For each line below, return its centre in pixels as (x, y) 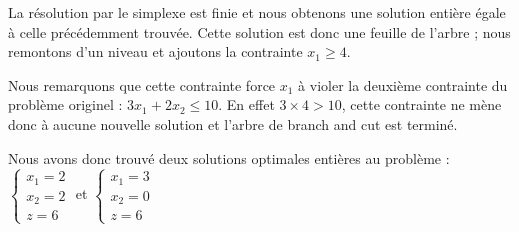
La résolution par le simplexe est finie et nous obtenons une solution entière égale (257, 12)
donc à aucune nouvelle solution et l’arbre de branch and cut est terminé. (233, 123)
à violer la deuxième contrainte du (403, 84)
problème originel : (65, 104)
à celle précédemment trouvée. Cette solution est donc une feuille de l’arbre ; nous (259, 31)
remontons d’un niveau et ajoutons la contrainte (155, 51)
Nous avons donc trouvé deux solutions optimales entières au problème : (229, 157)
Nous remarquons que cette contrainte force (142, 84)
